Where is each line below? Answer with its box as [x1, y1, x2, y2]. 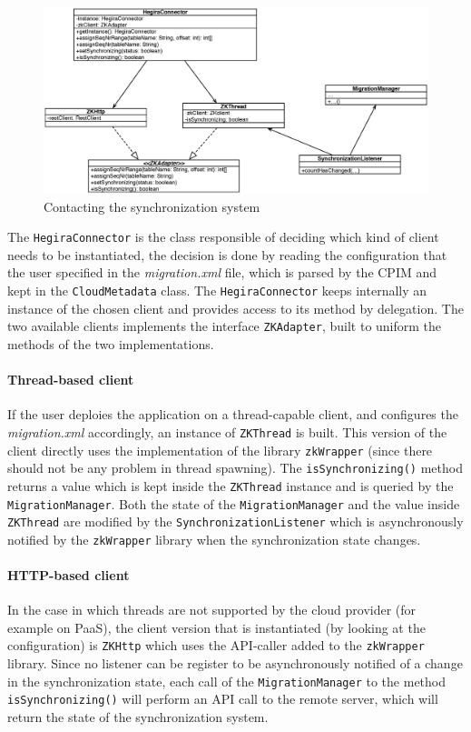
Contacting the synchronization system [44, 196, 260, 216]
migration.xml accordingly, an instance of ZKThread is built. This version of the [7, 422, 447, 441]
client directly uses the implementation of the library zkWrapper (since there [7, 440, 433, 459]
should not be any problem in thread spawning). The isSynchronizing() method [7, 458, 463, 477]
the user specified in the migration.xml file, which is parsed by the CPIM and [7, 263, 437, 282]
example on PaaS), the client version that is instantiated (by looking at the [7, 617, 426, 637]
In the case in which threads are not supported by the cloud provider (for [7, 600, 417, 619]
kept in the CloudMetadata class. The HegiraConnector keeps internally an [7, 280, 427, 299]
